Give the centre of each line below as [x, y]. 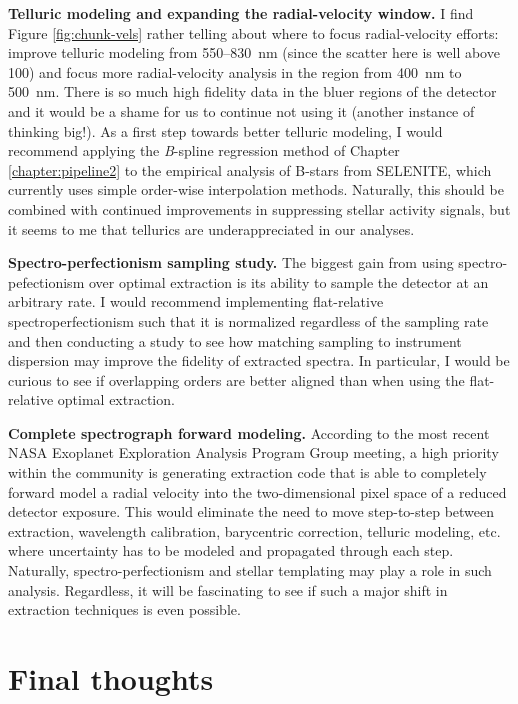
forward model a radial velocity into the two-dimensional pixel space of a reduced [257, 491]
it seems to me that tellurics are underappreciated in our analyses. [211, 228]
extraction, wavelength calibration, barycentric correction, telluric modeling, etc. [254, 530]
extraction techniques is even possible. [124, 609]
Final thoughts [111, 678]
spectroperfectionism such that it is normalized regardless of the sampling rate [248, 320]
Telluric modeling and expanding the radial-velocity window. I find [241, 13]
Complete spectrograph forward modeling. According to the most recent [249, 432]
